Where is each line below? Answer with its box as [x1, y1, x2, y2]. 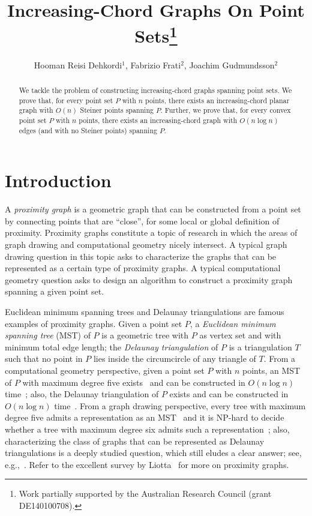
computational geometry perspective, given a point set [5, 364, 205, 376]
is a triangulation [229, 340, 292, 353]
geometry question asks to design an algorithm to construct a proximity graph [5, 273, 293, 286]
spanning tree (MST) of [5, 329, 91, 341]
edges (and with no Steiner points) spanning [19, 125, 157, 135]
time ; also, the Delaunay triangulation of [5, 388, 159, 400]
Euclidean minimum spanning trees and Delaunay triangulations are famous [5, 305, 284, 317]
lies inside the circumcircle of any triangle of [93, 352, 256, 365]
